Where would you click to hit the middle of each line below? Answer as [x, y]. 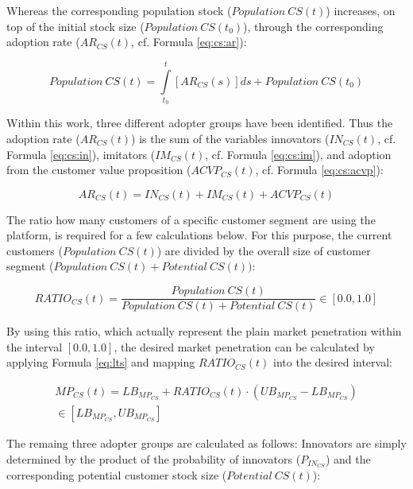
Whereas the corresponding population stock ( [119, 10]
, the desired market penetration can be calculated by [244, 346]
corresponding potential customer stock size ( [117, 475]
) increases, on [361, 10]
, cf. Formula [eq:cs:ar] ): [189, 42]
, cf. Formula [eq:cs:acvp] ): [319, 170]
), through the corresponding [313, 26]
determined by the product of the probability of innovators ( [154, 458]
